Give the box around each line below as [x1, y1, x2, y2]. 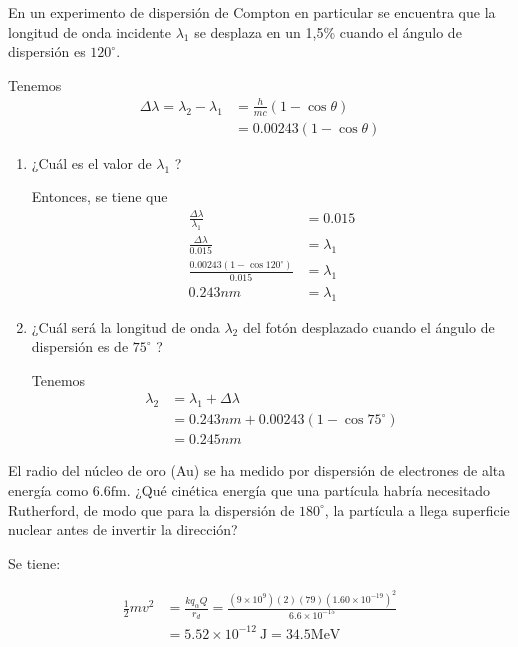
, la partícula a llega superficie [324, 499, 510, 520]
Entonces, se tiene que [31, 186, 168, 207]
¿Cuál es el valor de [31, 152, 152, 173]
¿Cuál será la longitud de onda [31, 316, 220, 337]
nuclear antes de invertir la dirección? [8, 519, 238, 540]
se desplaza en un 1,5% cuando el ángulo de [194, 21, 462, 42]
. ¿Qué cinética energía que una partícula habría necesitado [126, 479, 491, 500]
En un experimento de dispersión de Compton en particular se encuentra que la [8, 2, 496, 22]
